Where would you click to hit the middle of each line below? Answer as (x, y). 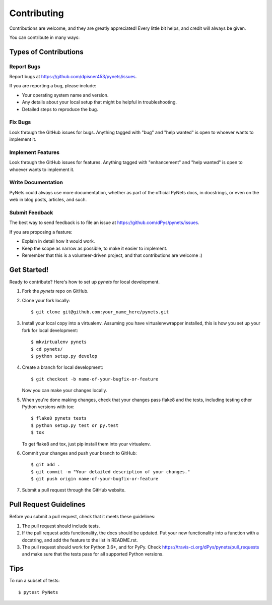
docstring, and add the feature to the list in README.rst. (80, 540)
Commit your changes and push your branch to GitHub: (79, 453)
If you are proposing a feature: (41, 232)
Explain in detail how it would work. (58, 241)
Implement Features (35, 152)
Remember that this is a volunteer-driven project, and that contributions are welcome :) (112, 255)
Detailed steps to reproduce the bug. (60, 109)
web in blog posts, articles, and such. (48, 200)
